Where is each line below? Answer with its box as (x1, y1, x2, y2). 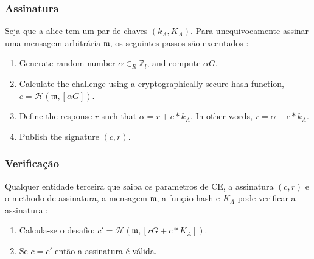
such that (101, 109, 137, 122)
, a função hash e (156, 192, 220, 204)
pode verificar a (237, 192, 296, 204)
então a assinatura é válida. (55, 244, 157, 257)
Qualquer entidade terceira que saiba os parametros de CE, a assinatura (5, 179, 274, 192)
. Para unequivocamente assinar (190, 24, 309, 37)
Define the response (19, 109, 92, 122)
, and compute (147, 57, 201, 69)
